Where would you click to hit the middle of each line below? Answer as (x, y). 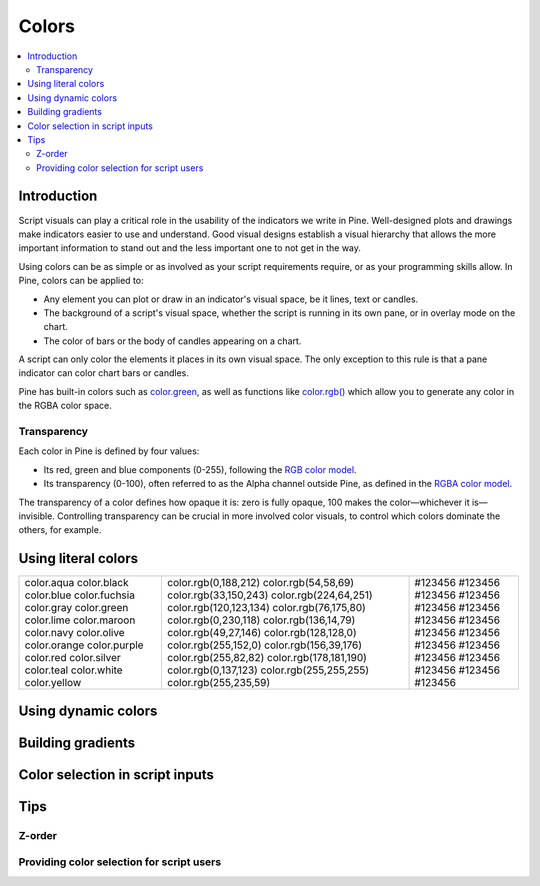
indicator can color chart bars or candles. (103, 373)
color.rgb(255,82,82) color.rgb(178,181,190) (266, 658)
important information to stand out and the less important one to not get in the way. (190, 248)
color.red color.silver (73, 658)
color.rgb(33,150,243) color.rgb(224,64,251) (270, 595)
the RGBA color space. (65, 406)
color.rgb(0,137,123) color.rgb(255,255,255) (268, 670)
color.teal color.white (74, 670)
